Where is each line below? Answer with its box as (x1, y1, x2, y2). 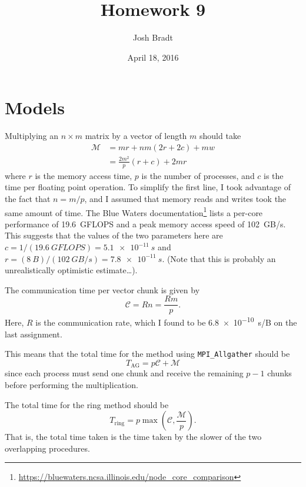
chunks (267, 367, 292, 379)
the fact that (5, 192, 51, 204)
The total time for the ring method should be (5, 398, 169, 410)
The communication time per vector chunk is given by (5, 283, 200, 296)
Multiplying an (5, 130, 59, 142)
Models (5, 95, 65, 120)
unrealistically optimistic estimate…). (5, 264, 138, 276)
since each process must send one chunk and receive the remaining (5, 367, 244, 379)
